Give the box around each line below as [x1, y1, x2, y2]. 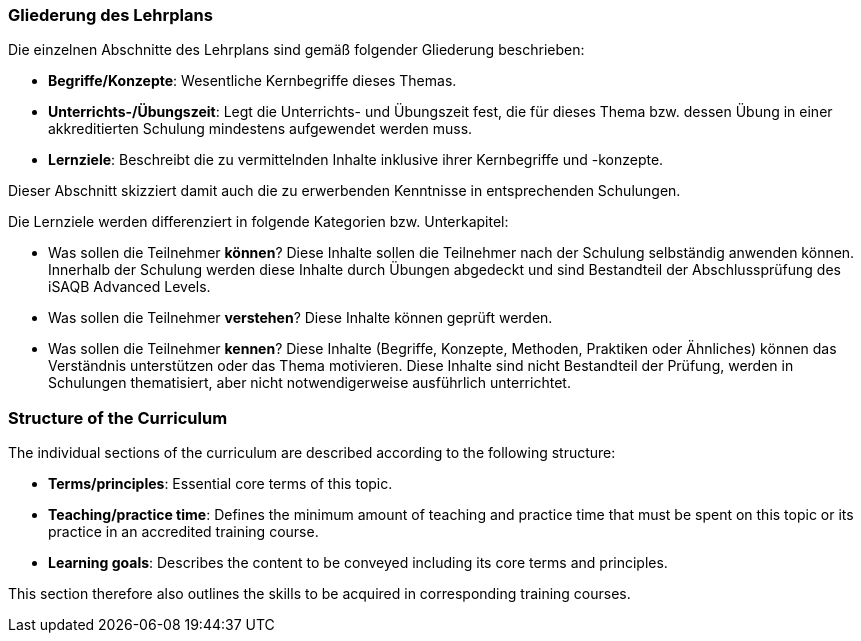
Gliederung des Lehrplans [8, 5, 213, 25]
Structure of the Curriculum [8, 407, 228, 428]
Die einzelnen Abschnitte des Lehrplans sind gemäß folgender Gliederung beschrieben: [8, 41, 585, 59]
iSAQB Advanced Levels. [48, 278, 211, 296]
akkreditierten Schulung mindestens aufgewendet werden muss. [48, 120, 473, 138]
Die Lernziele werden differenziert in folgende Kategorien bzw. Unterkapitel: [8, 213, 509, 231]
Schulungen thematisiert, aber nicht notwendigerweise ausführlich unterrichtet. [48, 374, 571, 392]
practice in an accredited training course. [48, 523, 319, 541]
